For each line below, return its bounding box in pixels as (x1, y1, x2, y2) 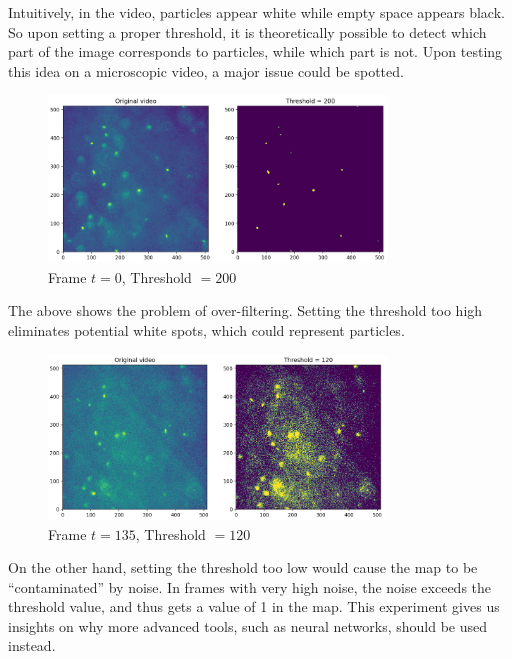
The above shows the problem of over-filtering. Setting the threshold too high (8, 300, 483, 321)
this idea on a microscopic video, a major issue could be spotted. (8, 60, 404, 81)
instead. (8, 635, 56, 656)
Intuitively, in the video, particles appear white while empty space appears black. (8, 2, 505, 22)
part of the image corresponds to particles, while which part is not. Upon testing (8, 41, 503, 62)
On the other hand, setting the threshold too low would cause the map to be (8, 557, 478, 578)
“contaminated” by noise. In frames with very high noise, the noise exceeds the (8, 576, 492, 597)
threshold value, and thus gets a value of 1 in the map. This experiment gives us (8, 596, 500, 617)
